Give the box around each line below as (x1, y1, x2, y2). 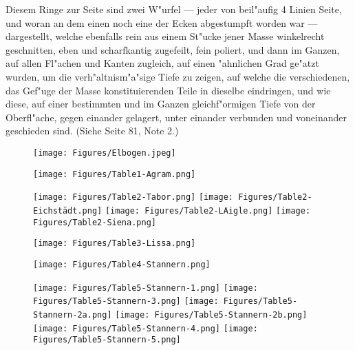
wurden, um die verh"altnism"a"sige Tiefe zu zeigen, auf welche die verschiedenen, (6, 69, 350, 83)
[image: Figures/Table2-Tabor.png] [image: (33, 192, 234, 203)
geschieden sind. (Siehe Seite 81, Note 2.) (6, 123, 179, 138)
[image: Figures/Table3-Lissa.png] (33, 238, 196, 249)
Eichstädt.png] (33, 205, 103, 216)
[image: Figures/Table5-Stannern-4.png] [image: (33, 323, 258, 333)
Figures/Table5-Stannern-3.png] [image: (33, 296, 219, 307)
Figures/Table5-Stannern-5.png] (33, 335, 181, 345)
